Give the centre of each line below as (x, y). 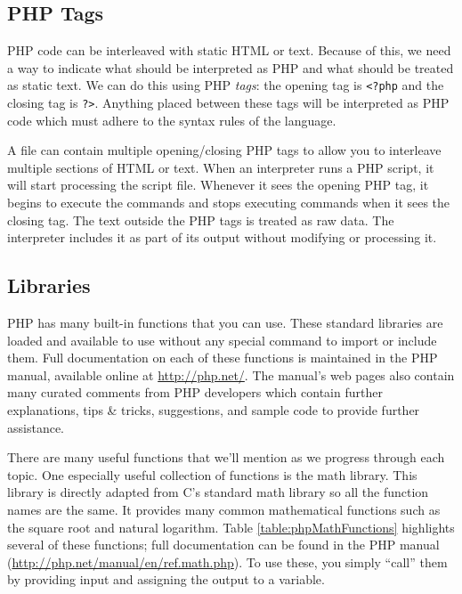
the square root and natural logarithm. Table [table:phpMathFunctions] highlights (231, 527)
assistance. (36, 427)
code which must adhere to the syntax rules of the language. (172, 120)
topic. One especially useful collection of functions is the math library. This (212, 474)
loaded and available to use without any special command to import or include (222, 340)
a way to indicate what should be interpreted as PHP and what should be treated (231, 67)
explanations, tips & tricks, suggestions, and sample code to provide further (214, 410)
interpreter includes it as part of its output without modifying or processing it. (222, 237)
